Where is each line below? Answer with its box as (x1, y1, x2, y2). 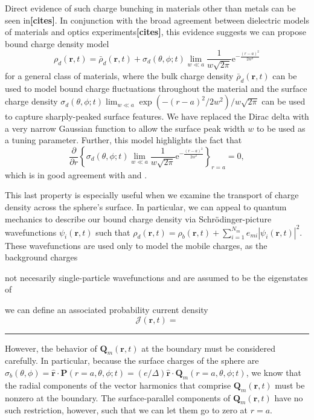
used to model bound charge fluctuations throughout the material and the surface (5, 82, 307, 94)
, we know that (246, 366, 302, 379)
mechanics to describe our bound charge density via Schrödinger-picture (5, 212, 272, 225)
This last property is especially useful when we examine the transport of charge (5, 189, 299, 201)
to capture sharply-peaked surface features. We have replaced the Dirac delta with (5, 110, 309, 123)
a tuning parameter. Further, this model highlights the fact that (5, 134, 242, 146)
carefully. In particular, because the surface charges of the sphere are (5, 354, 259, 367)
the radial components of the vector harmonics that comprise (5, 378, 231, 391)
